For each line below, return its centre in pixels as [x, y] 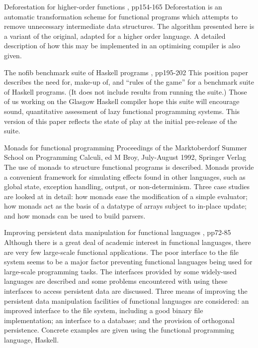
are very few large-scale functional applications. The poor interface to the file [122, 252]
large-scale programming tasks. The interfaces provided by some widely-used [121, 271]
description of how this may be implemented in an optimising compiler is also [122, 46]
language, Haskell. [32, 340]
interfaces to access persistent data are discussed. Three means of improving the [126, 291]
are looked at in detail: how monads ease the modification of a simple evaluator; [126, 196]
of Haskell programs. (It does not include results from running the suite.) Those [126, 91]
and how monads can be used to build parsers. [75, 215]
